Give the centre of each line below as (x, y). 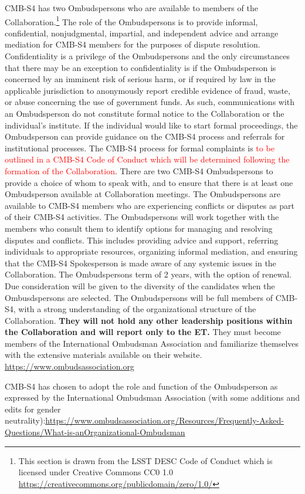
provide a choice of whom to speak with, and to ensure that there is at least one (149, 182)
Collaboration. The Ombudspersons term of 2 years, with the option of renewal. (148, 274)
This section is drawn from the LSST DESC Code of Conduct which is (145, 460)
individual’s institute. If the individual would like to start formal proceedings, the (151, 125)
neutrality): (25, 420)
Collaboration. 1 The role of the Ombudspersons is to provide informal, (131, 21)
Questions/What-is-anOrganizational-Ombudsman (95, 432)
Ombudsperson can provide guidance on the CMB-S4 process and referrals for (145, 136)
